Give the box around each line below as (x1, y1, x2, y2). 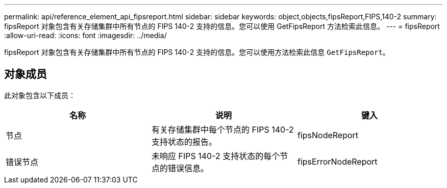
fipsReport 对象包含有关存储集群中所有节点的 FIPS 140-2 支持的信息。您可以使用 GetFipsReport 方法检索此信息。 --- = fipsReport (4, 22, 440, 30)
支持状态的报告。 (151, 136, 217, 147)
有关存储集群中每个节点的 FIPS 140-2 (151, 124, 294, 135)
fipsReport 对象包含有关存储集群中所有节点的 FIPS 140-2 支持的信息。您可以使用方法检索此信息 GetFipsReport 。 (4, 48, 390, 56)
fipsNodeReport (297, 130, 359, 140)
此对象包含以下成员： (4, 90, 76, 100)
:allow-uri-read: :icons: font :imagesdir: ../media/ (4, 31, 167, 40)
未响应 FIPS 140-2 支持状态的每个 (151, 150, 280, 161)
